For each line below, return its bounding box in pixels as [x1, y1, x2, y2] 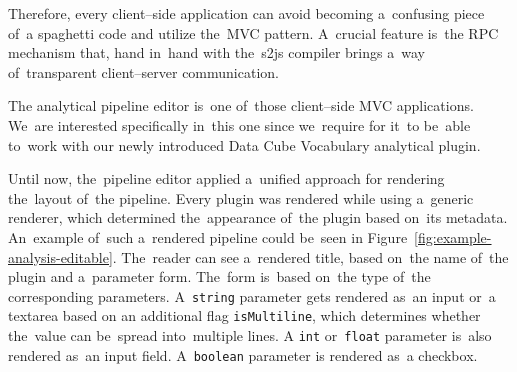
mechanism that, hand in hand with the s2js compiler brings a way [8, 42, 425, 63]
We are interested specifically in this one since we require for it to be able [8, 114, 471, 135]
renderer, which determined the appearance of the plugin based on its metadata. [8, 207, 508, 228]
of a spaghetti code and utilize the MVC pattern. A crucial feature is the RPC [8, 22, 499, 43]
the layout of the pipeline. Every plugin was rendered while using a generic [8, 187, 474, 208]
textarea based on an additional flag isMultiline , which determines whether [8, 305, 481, 326]
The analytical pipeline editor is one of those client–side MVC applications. [8, 95, 474, 116]
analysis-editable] [8, 246, 113, 267]
